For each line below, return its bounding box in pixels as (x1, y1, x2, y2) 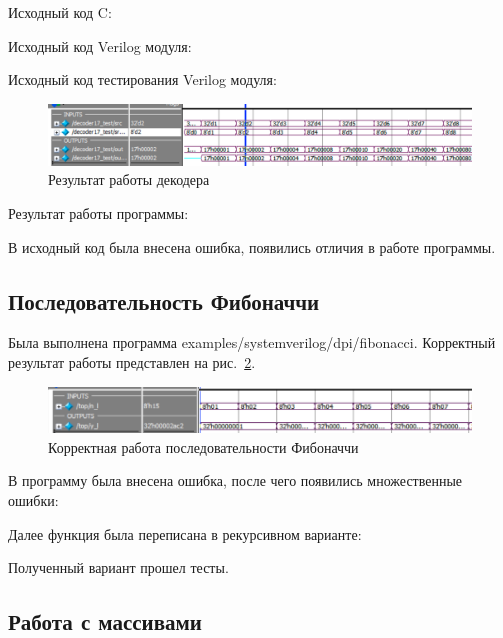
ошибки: (8, 490, 59, 511)
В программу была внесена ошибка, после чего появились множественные (8, 470, 463, 491)
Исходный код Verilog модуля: (8, 35, 192, 56)
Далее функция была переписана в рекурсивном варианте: (8, 523, 362, 544)
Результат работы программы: (8, 203, 189, 224)
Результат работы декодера (48, 169, 210, 190)
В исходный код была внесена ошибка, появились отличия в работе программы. (8, 236, 496, 257)
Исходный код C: (8, 2, 112, 22)
